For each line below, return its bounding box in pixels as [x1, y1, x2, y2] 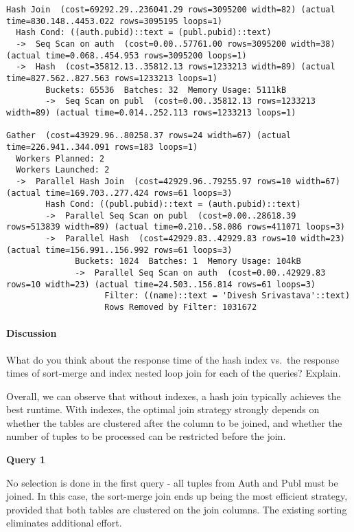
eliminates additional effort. [6, 516, 122, 530]
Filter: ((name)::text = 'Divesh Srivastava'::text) [104, 291, 351, 301]
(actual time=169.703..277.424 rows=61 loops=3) [6, 188, 233, 198]
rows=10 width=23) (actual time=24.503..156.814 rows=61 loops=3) [6, 279, 316, 289]
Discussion [6, 326, 57, 340]
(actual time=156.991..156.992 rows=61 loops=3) [6, 245, 233, 255]
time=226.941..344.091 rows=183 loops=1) [6, 142, 198, 152]
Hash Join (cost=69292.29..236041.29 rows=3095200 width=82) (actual [6, 5, 335, 14]
